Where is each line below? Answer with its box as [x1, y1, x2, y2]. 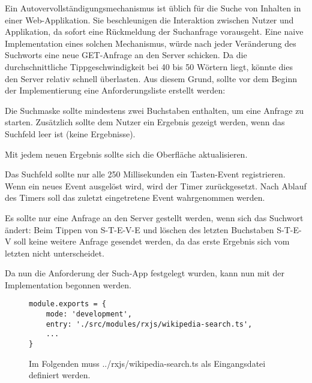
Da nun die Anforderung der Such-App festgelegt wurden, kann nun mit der [5, 267, 285, 279]
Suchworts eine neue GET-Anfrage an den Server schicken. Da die [5, 49, 247, 61]
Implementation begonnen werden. [5, 278, 131, 291]
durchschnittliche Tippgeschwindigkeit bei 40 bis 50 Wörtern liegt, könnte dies [5, 60, 293, 73]
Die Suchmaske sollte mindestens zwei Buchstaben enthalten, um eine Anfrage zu [5, 104, 304, 116]
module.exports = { [29, 300, 106, 309]
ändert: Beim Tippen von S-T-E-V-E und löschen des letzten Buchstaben [5, 223, 274, 236]
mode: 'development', [46, 310, 132, 319]
